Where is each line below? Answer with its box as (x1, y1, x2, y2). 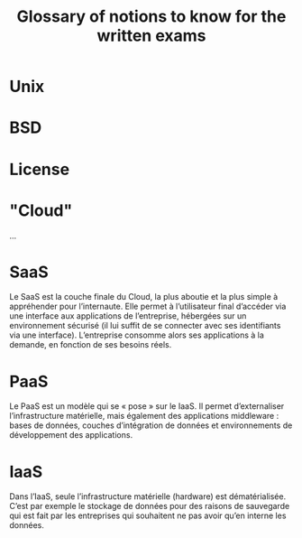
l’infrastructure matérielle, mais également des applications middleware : (9, 411, 279, 422)
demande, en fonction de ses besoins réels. (9, 339, 172, 350)
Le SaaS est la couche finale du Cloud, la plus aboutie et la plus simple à (9, 292, 279, 302)
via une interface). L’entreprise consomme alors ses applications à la (9, 329, 264, 340)
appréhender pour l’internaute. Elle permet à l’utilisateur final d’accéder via (9, 301, 287, 312)
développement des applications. (9, 430, 133, 441)
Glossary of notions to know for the (16, 6, 287, 27)
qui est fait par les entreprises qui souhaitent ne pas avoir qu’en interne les (9, 510, 287, 521)
